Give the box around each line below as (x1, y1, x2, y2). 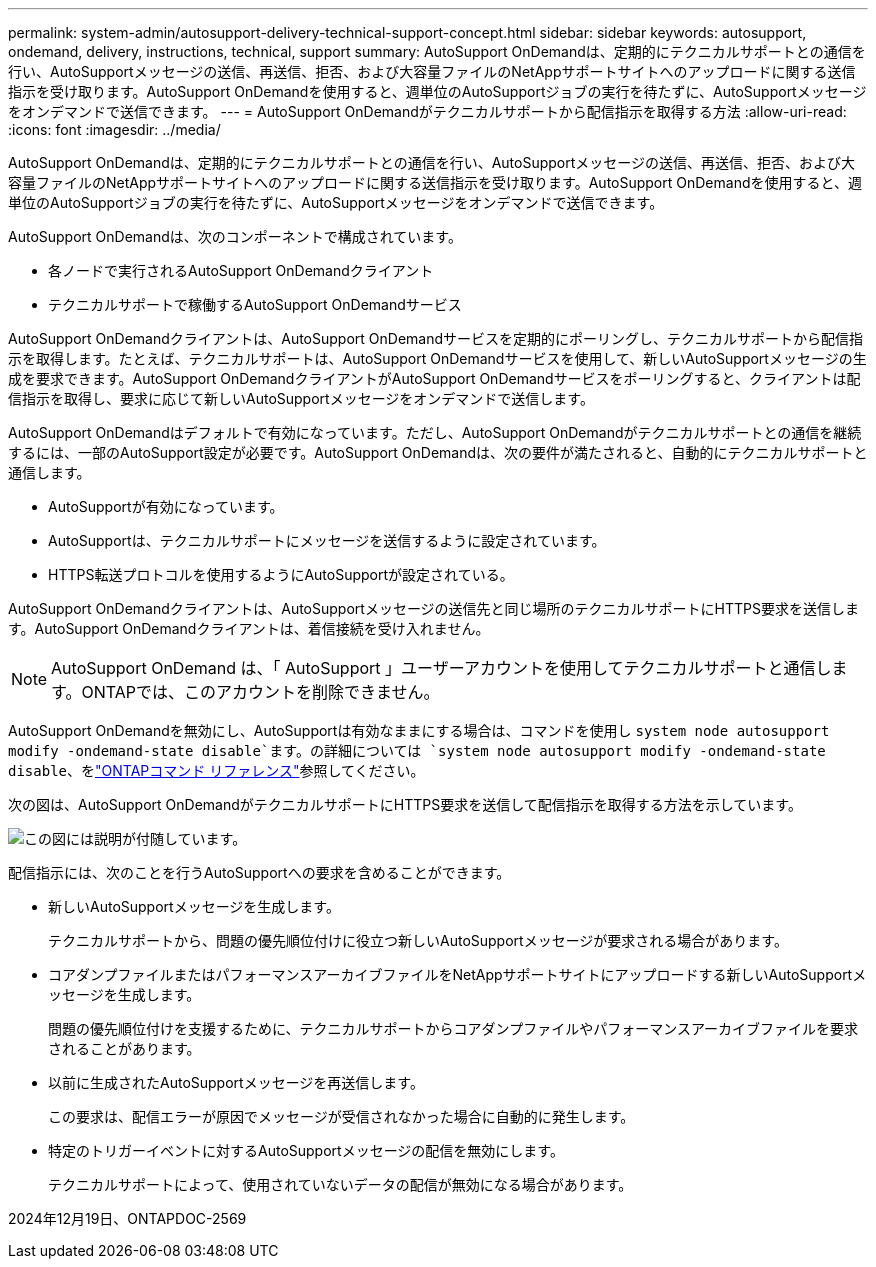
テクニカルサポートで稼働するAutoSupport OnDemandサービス (48, 296, 462, 313)
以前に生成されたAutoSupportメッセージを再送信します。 (48, 1074, 424, 1091)
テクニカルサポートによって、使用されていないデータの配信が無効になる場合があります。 (48, 1176, 633, 1193)
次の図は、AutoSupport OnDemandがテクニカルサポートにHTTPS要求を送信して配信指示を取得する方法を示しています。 (8, 796, 802, 813)
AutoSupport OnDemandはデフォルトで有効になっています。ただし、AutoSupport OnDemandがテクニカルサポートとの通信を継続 (8, 424, 862, 441)
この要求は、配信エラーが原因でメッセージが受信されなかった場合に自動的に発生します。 (48, 1108, 635, 1125)
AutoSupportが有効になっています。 (48, 498, 284, 515)
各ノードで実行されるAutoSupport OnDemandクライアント (48, 262, 434, 279)
